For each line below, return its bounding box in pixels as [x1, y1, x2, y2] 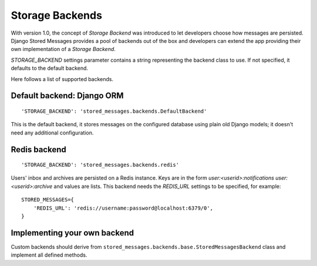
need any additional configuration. [11, 129, 94, 136]
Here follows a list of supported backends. [11, 75, 114, 82]
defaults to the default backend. [11, 65, 88, 72]
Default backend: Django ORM [11, 91, 124, 101]
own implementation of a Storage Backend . [11, 46, 116, 53]
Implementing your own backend [11, 228, 134, 238]
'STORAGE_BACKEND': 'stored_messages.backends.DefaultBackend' [21, 107, 207, 115]
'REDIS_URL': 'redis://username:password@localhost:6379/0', [33, 204, 214, 211]
